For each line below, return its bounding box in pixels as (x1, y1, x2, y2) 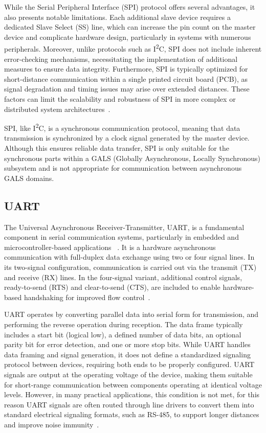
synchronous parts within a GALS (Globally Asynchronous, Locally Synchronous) (4, 152, 261, 163)
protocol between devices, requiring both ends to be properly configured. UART (4, 359, 255, 370)
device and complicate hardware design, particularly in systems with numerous (4, 31, 251, 42)
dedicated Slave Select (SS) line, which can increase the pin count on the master (4, 21, 256, 32)
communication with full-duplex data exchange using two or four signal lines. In (4, 252, 255, 262)
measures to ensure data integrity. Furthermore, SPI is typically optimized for (4, 63, 248, 74)
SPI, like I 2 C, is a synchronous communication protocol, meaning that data (4, 121, 240, 133)
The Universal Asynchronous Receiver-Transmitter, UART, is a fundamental (4, 221, 245, 232)
